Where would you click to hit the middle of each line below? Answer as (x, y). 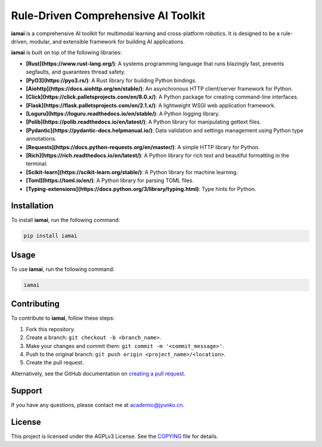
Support (27, 391)
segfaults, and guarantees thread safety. (76, 72)
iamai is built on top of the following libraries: (66, 53)
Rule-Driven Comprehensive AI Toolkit (108, 16)
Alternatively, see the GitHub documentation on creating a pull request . (98, 374)
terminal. (37, 164)
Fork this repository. (51, 329)
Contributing (35, 304)
